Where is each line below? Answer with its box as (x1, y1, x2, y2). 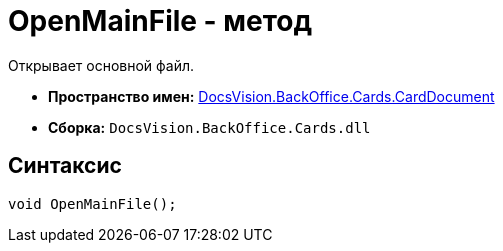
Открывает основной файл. (8, 56, 195, 74)
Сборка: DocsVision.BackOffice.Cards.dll (48, 118, 371, 136)
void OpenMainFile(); (8, 195, 177, 212)
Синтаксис (8, 153, 122, 179)
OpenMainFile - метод (8, 4, 313, 38)
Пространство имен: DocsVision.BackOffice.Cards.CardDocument (48, 87, 495, 105)
